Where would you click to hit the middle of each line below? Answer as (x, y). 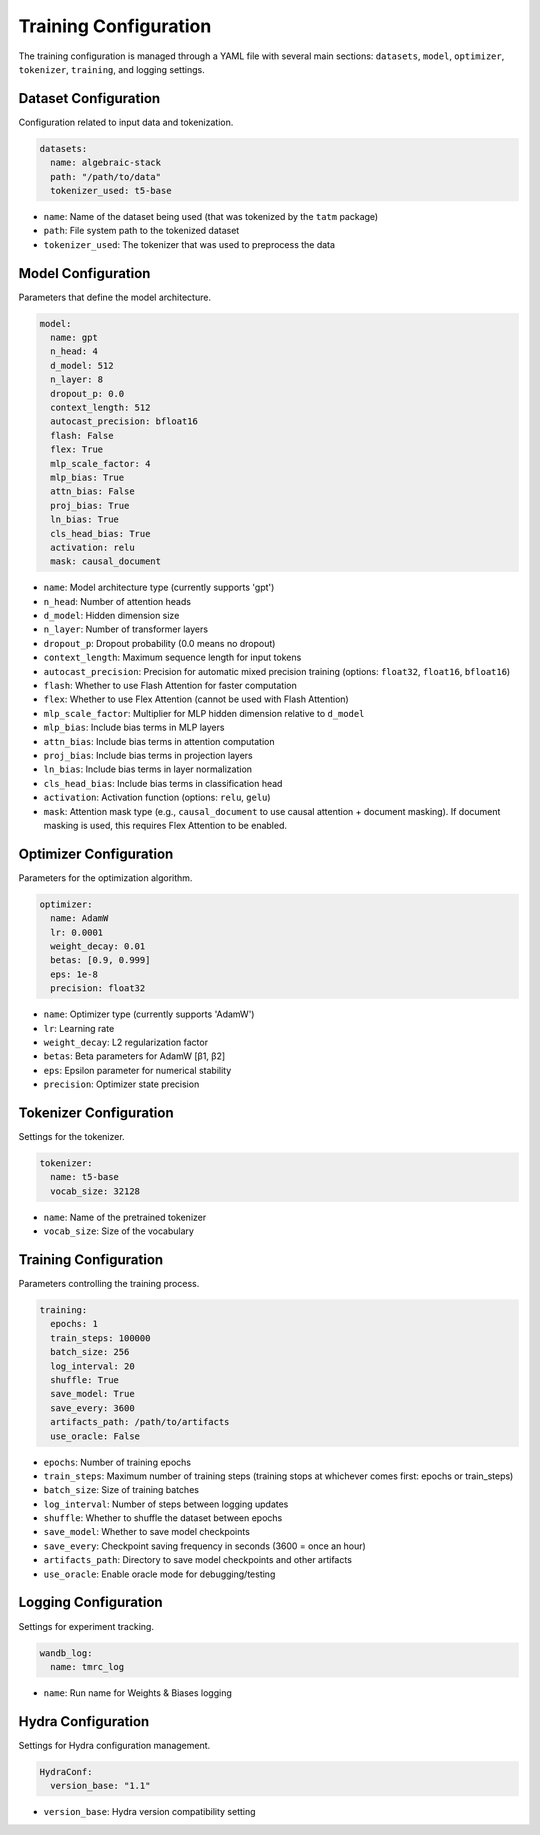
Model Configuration (84, 273)
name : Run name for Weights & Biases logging (137, 1692)
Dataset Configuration (89, 98)
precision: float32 (98, 988)
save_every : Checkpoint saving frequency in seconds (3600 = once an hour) (205, 1546)
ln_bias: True (85, 519)
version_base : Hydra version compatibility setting (149, 1812)
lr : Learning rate (79, 1028)
